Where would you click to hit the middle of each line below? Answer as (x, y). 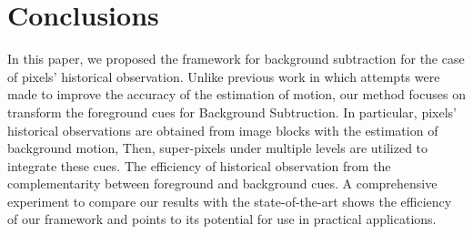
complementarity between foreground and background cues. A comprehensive (222, 183)
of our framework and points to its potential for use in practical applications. (222, 219)
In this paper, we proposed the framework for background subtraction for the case (236, 59)
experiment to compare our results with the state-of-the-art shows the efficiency (230, 201)
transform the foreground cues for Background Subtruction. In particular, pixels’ (232, 112)
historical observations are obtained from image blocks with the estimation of (223, 130)
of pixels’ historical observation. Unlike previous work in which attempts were (224, 76)
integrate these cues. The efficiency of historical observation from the (199, 165)
